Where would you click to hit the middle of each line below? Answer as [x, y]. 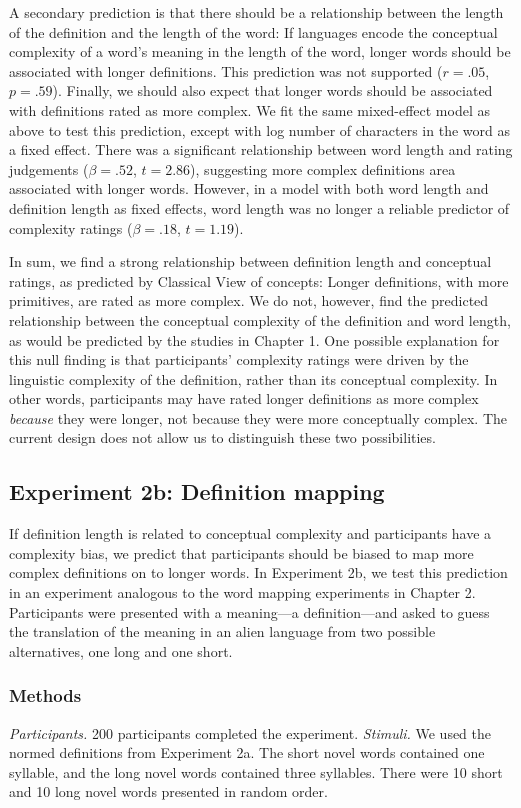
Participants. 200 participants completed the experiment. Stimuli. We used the [250, 732]
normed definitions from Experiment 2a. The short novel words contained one [247, 752]
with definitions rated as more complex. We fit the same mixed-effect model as [249, 109]
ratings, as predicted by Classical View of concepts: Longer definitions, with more [259, 280]
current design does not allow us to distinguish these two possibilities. [222, 437]
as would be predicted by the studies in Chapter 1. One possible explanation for [254, 339]
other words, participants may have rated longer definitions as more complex [244, 398]
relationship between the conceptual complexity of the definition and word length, [260, 319]
